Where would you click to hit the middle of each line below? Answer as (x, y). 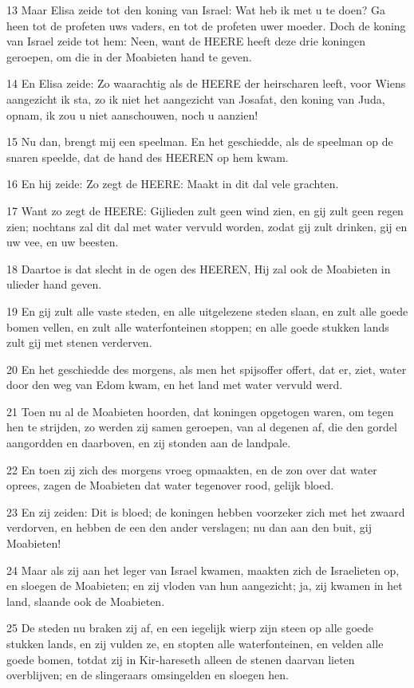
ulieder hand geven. (54, 284)
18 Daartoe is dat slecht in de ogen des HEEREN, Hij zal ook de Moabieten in (199, 268)
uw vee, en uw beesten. (63, 242)
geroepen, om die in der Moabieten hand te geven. (129, 56)
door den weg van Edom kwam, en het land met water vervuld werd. (175, 385)
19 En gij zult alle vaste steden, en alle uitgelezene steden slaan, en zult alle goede (207, 311)
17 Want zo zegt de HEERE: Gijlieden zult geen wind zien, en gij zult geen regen (205, 210)
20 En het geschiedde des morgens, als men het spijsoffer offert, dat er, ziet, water (207, 369)
